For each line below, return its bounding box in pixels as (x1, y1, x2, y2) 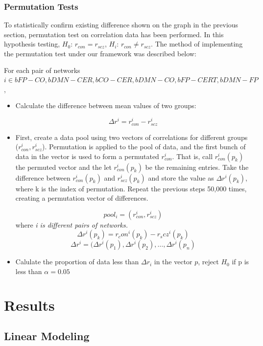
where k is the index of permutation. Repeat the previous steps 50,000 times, (15, 183, 247, 193)
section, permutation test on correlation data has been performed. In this (4, 29, 224, 39)
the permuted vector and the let (15, 161, 112, 172)
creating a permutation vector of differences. (15, 193, 148, 203)
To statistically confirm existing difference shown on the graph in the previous (4, 20, 239, 30)
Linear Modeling (4, 328, 90, 344)
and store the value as (148, 172, 214, 183)
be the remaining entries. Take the (145, 161, 249, 172)
